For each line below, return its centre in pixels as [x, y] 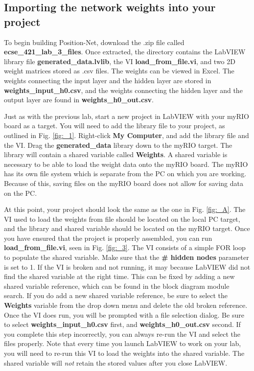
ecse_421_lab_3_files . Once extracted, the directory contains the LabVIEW [125, 52]
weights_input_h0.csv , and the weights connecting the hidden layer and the [123, 90]
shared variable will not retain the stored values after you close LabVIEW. [116, 362]
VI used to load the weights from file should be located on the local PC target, [122, 219]
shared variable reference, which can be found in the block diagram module [117, 286]
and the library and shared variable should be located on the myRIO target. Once [127, 228]
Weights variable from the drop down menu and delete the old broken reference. [126, 305]
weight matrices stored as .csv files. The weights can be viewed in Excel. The [119, 71]
